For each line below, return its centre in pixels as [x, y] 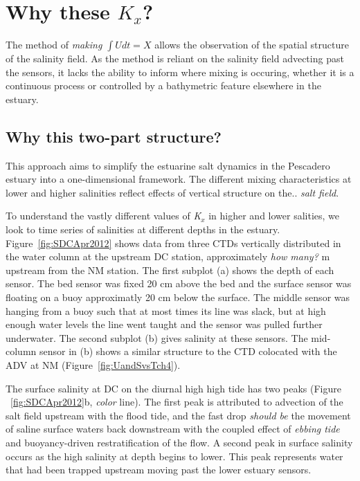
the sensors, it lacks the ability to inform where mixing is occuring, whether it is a [180, 72]
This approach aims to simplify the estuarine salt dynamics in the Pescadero [168, 165]
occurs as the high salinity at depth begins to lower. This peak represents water [174, 456]
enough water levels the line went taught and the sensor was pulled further [164, 324]
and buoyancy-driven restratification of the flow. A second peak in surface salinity [179, 442]
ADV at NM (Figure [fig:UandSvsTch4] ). [93, 365]
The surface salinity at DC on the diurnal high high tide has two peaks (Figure [174, 388]
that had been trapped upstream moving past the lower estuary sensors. [159, 470]
